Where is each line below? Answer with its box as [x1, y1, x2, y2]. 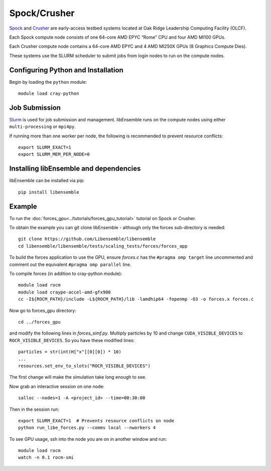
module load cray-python [18, 91, 79, 96]
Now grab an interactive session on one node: [9, 383, 105, 389]
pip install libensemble [18, 189, 79, 195]
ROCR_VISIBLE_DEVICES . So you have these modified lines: [9, 337, 135, 343]
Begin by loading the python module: [9, 79, 87, 85]
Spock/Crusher [9, 8, 75, 19]
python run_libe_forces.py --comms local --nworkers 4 [18, 425, 156, 431]
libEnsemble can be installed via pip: [9, 178, 85, 184]
